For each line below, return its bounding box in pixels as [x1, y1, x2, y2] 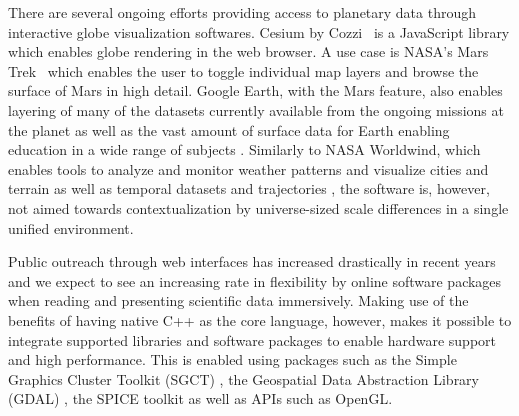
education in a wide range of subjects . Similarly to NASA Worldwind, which [8, 139, 481, 160]
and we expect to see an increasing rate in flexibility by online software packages [8, 270, 502, 291]
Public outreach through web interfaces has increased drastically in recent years [8, 251, 496, 272]
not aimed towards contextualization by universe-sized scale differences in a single [8, 197, 509, 218]
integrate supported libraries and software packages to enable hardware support [8, 329, 496, 350]
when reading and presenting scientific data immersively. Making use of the [8, 290, 469, 311]
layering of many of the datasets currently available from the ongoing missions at [8, 99, 504, 120]
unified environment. [8, 217, 134, 238]
